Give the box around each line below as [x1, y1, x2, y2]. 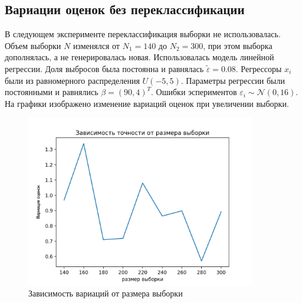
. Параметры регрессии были [180, 74, 285, 86]
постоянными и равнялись [5, 86, 99, 98]
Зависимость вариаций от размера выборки [28, 287, 183, 299]
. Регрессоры [235, 62, 282, 74]
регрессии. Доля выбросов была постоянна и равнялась [5, 62, 204, 74]
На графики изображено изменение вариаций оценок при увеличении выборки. [5, 97, 289, 109]
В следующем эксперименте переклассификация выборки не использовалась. [5, 28, 281, 40]
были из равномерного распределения [5, 74, 140, 86]
